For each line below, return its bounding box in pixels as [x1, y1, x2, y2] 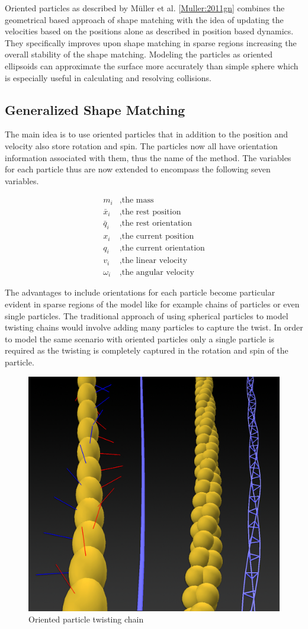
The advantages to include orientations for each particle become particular [5, 286, 275, 299]
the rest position [121, 207, 181, 216]
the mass [121, 196, 154, 205]
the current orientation [121, 243, 205, 252]
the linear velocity [121, 256, 188, 265]
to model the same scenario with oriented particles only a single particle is [5, 332, 275, 345]
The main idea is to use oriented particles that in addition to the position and [5, 128, 288, 140]
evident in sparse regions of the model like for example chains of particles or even [5, 298, 300, 310]
